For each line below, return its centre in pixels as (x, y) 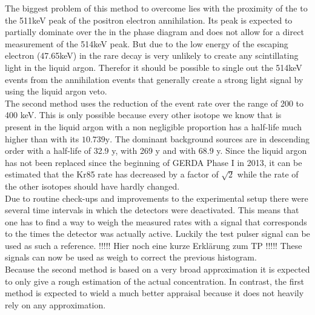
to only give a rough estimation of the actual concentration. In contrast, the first (154, 281)
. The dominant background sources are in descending (210, 138)
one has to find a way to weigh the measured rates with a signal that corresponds (156, 221)
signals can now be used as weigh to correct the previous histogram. (131, 257)
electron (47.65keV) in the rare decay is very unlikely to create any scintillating (152, 55)
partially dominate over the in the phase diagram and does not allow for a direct (154, 32)
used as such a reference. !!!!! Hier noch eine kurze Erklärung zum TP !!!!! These (154, 245)
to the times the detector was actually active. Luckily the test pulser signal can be (157, 234)
